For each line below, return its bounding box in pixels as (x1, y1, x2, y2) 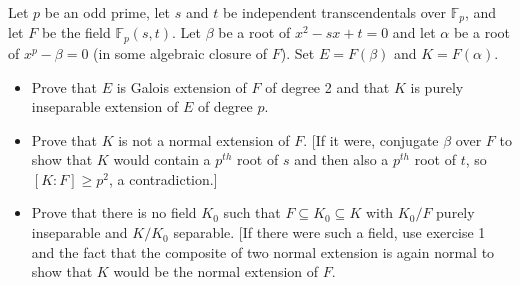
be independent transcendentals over (222, 2, 447, 22)
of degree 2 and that (265, 76, 390, 97)
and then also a (294, 149, 389, 170)
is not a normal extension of (118, 129, 290, 150)
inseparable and (31, 222, 128, 243)
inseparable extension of (31, 96, 179, 117)
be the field (41, 22, 111, 43)
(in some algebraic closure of (93, 42, 268, 63)
